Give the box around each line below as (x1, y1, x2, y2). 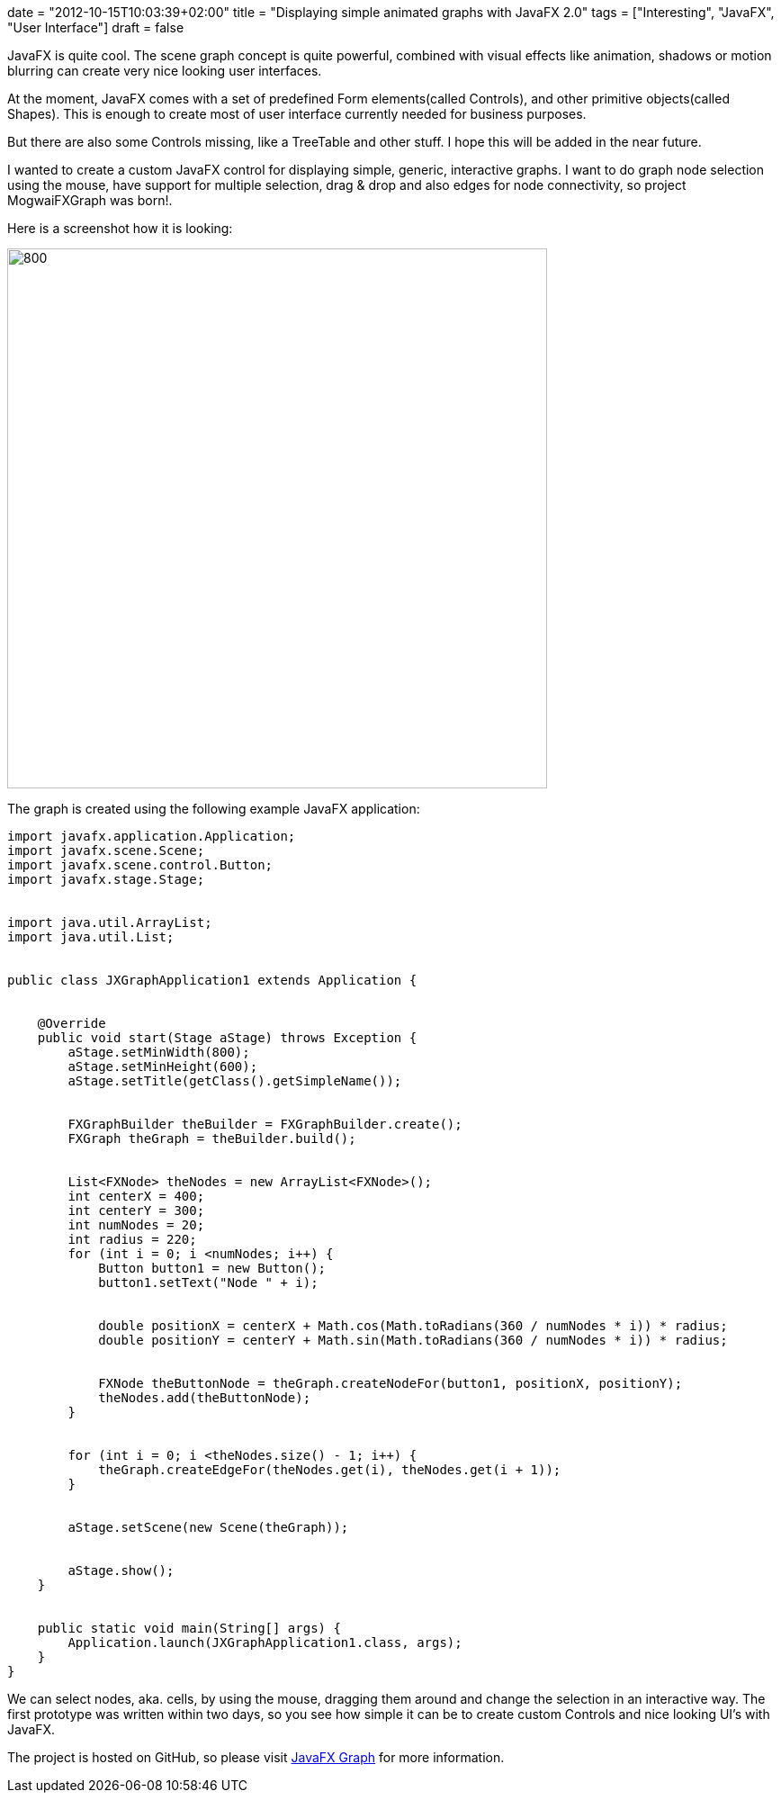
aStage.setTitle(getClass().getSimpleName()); (67, 1074, 402, 1088)
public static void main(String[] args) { (37, 1621, 341, 1635)
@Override (37, 1016, 106, 1030)
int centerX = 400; (67, 1189, 205, 1203)
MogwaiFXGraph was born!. (7, 193, 173, 208)
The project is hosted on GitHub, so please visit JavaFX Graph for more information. (7, 1750, 505, 1765)
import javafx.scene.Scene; (7, 843, 205, 858)
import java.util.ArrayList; (7, 915, 212, 930)
